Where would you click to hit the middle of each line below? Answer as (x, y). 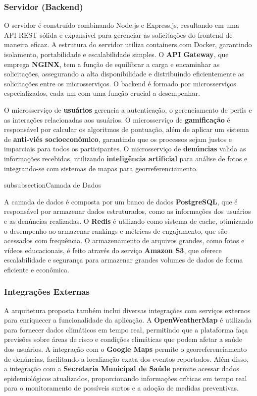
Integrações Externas (47, 292)
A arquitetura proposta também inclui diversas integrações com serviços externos (127, 310)
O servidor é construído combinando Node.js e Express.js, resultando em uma (122, 25)
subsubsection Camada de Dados (53, 185)
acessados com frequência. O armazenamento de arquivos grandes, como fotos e (124, 240)
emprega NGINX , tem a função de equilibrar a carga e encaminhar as (112, 64)
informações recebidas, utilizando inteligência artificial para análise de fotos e (126, 158)
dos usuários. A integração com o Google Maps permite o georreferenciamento (126, 349)
